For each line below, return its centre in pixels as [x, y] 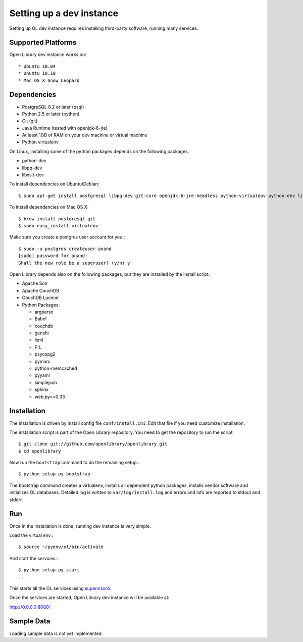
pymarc [42, 361]
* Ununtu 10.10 [37, 73]
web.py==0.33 [50, 397]
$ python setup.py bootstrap [54, 474]
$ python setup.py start [49, 570]
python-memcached [56, 368]
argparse [44, 312]
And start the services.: [34, 558]
